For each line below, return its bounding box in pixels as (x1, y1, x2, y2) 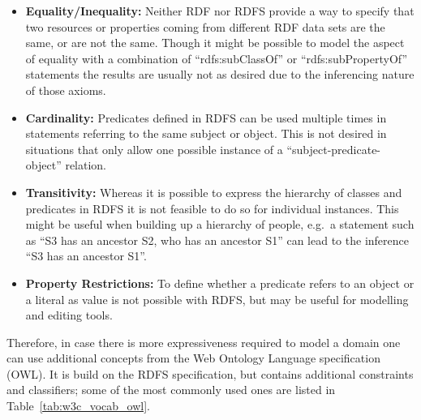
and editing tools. (25, 306, 113, 324)
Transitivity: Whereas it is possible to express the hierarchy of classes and (25, 183, 402, 200)
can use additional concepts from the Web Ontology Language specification (6, 349, 380, 366)
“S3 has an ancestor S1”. (25, 247, 147, 264)
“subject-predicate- (286, 140, 381, 157)
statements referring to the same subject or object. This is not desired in (25, 125, 387, 142)
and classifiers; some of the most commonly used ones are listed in (6, 381, 336, 398)
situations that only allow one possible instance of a (25, 140, 283, 157)
